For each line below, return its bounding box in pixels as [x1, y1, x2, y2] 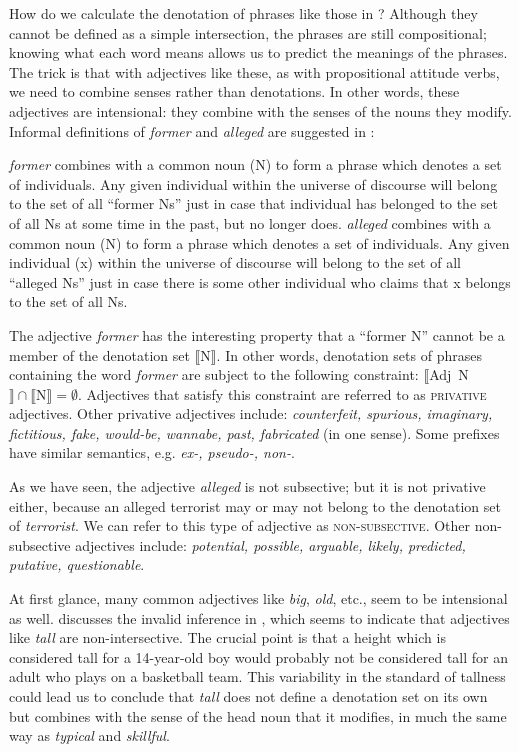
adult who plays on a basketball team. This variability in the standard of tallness [9, 666, 506, 687]
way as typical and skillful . [9, 725, 170, 746]
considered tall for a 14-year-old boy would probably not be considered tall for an [9, 646, 508, 667]
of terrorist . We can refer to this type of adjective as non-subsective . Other [9, 515, 471, 536]
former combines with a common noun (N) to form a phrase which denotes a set [9, 154, 502, 175]
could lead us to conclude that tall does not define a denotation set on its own [9, 686, 488, 706]
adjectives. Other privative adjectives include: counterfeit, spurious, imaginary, [9, 403, 493, 424]
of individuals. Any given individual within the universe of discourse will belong [9, 173, 498, 194]
